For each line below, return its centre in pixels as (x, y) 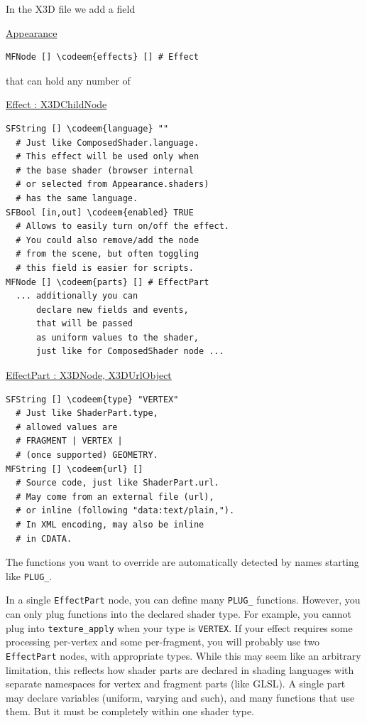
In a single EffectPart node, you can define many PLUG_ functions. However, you (183, 600)
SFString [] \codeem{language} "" (87, 128)
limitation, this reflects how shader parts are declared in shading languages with (180, 669)
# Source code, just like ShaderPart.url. (117, 483)
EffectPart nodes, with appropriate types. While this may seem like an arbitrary (183, 655)
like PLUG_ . (29, 575)
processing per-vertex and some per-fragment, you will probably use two (163, 642)
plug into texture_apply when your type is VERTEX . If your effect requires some (179, 627)
